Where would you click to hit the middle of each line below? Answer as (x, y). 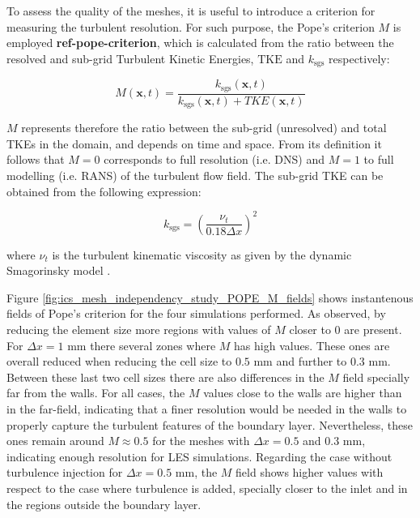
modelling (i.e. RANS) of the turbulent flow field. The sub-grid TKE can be (195, 175)
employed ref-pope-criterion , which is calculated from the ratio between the (200, 43)
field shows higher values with (310, 472)
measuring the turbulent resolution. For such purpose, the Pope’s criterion (191, 26)
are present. (373, 330)
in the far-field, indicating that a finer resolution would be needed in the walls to (207, 408)
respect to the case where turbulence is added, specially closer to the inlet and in (207, 488)
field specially (376, 377)
